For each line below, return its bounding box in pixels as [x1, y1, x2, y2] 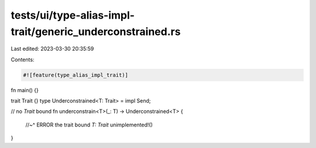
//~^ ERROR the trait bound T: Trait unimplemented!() [25, 121, 153, 128]
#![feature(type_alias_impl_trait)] [23, 72, 129, 78]
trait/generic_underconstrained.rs [11, 25, 181, 38]
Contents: [11, 56, 35, 63]
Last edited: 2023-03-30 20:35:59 [11, 45, 94, 52]
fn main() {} [11, 86, 39, 93]
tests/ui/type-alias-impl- [11, 9, 135, 22]
